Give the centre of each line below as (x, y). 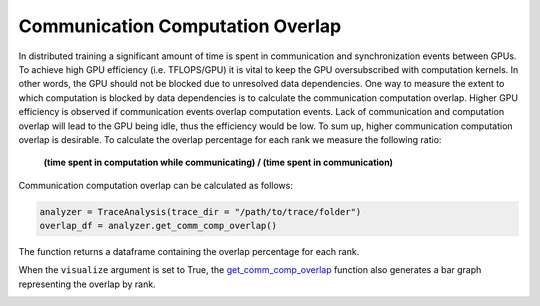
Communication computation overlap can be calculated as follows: (156, 185)
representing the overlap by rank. (87, 284)
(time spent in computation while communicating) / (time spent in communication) (218, 162)
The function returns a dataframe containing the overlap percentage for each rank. (189, 252)
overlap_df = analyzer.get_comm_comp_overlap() (158, 226)
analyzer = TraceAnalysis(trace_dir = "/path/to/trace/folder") (200, 211)
